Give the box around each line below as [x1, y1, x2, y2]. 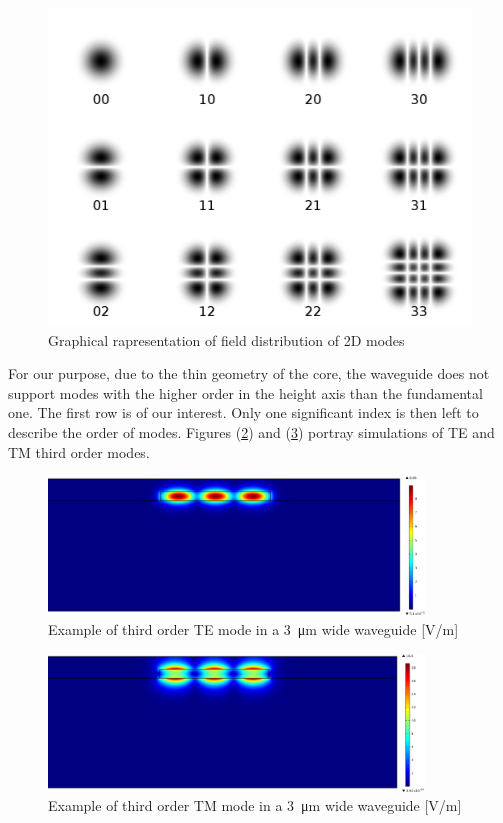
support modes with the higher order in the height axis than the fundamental [8, 382, 483, 403]
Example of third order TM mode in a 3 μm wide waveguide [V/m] [48, 795, 462, 816]
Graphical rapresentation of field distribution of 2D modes [48, 329, 405, 350]
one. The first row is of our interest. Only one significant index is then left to [8, 402, 479, 423]
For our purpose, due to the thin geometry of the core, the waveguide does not [8, 363, 490, 384]
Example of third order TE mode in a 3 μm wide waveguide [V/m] [48, 619, 459, 640]
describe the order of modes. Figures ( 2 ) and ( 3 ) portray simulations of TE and [8, 421, 495, 442]
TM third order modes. [8, 441, 150, 462]
